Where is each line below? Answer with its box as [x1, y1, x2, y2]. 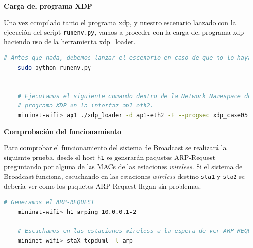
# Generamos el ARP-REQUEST [4, 199, 95, 206]
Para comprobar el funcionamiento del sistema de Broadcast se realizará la [4, 142, 227, 153]
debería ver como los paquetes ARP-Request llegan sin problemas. [4, 180, 201, 191]
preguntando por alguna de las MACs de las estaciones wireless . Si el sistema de [4, 161, 243, 172]
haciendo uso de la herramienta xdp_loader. [4, 36, 136, 46]
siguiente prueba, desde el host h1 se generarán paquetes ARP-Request [4, 152, 215, 162]
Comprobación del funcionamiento [4, 126, 121, 136]
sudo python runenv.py [18, 64, 91, 71]
